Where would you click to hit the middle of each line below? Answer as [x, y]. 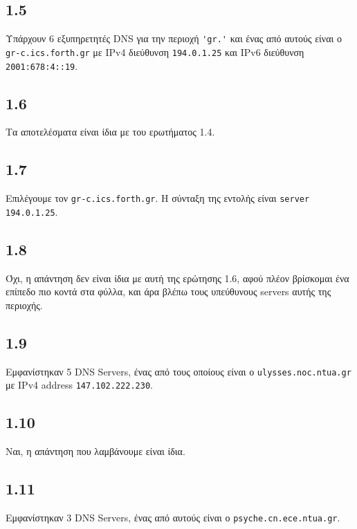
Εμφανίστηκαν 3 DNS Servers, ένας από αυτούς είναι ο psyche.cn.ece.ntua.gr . [173, 517]
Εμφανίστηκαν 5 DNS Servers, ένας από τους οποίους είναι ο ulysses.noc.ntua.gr [178, 371]
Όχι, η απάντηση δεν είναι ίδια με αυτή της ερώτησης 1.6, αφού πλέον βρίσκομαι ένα [177, 278]
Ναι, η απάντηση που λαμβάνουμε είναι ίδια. [95, 451]
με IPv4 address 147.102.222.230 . [79, 385]
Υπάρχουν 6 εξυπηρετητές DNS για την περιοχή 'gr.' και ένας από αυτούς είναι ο [174, 38]
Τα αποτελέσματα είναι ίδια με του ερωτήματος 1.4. [110, 132]
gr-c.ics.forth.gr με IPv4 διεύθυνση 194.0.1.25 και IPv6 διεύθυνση [155, 52]
